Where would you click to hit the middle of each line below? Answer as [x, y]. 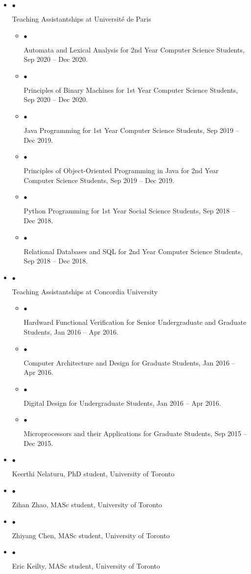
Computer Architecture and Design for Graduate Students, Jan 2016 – [129, 362]
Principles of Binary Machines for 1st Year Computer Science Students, [131, 90]
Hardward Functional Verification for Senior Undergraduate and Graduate [135, 322]
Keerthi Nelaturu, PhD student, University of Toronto [93, 474]
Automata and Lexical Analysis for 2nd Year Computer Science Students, [134, 49]
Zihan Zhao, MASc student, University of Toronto [87, 505]
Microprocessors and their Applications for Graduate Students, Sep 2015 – [135, 433]
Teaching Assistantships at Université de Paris [81, 19]
